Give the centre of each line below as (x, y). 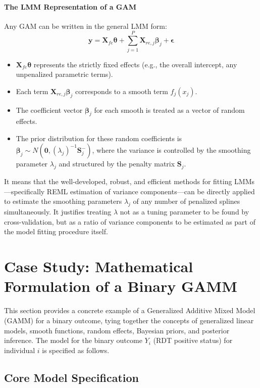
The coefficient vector (49, 110)
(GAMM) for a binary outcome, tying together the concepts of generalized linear (129, 320)
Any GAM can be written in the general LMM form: (86, 26)
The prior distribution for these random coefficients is (99, 138)
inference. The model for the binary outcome (73, 340)
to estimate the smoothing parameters (63, 201)
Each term (32, 91)
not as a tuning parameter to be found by (185, 212)
